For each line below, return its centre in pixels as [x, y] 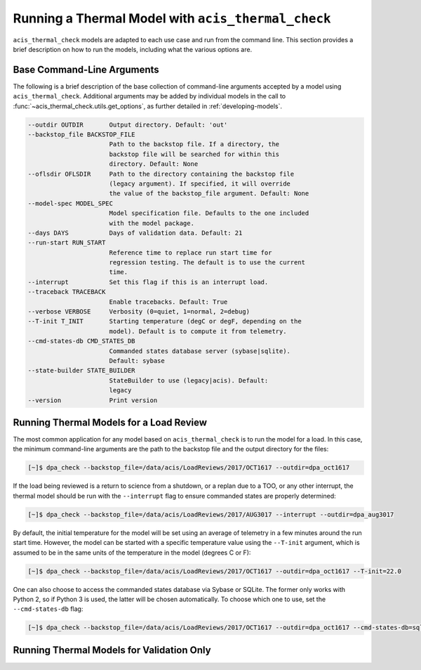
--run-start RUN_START [67, 243]
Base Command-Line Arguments [86, 69]
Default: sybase [137, 361]
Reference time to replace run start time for [191, 252]
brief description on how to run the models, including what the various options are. [133, 49]
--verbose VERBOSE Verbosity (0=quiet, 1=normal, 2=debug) [139, 312]
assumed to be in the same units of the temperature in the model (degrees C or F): [132, 553]
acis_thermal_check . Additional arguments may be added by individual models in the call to [149, 96]
